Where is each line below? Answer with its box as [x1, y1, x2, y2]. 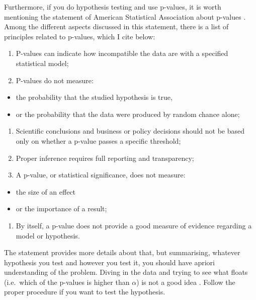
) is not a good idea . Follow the [136, 276, 235, 287]
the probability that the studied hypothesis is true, [16, 92, 173, 102]
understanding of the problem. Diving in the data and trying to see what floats [4, 267, 248, 277]
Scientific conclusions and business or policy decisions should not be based [16, 126, 244, 136]
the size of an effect [16, 186, 76, 197]
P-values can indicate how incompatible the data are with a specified [16, 48, 228, 58]
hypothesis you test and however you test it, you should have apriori [4, 257, 215, 267]
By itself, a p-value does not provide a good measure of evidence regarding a [16, 220, 252, 230]
